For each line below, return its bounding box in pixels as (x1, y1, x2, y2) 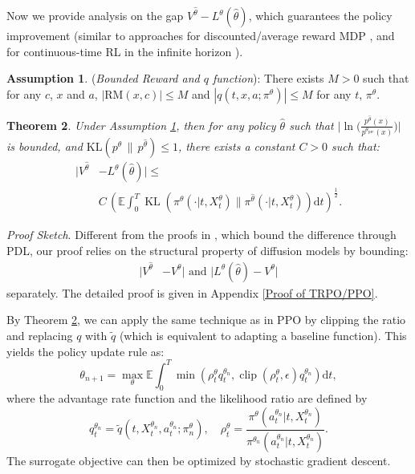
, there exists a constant (177, 138, 295, 154)
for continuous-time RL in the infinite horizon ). (6, 43, 243, 59)
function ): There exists (212, 70, 324, 87)
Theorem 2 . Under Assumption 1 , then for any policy (6, 116, 276, 133)
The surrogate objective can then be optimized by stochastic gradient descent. (6, 452, 391, 468)
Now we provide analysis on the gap (6, 7, 184, 24)
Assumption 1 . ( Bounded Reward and (6, 70, 200, 87)
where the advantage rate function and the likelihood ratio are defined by (6, 390, 368, 407)
